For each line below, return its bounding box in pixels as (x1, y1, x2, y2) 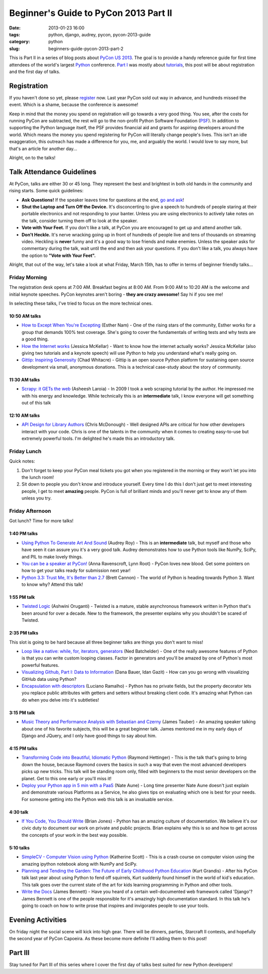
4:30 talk (9, 809, 29, 815)
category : (9, 39, 30, 45)
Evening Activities (9, 915, 67, 924)
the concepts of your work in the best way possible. (21, 832, 128, 838)
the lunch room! (21, 475, 54, 481)
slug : (9, 45, 20, 52)
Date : (9, 25, 21, 31)
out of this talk (21, 400, 51, 406)
